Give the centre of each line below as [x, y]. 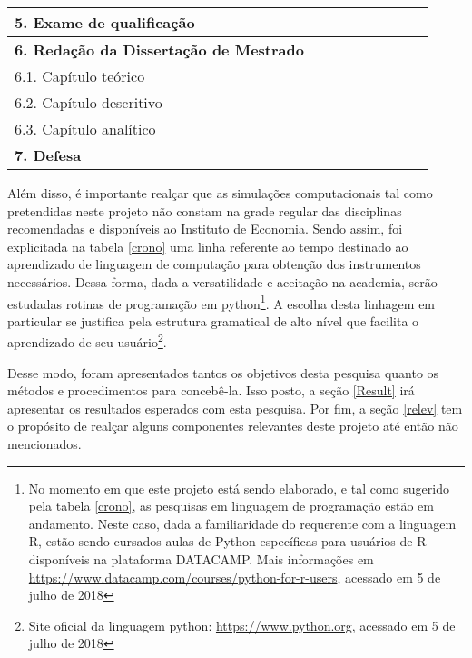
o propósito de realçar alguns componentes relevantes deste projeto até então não [233, 426]
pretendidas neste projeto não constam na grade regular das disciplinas [205, 210]
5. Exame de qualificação [105, 22]
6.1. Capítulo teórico [80, 76]
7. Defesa [48, 155]
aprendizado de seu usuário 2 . [87, 341]
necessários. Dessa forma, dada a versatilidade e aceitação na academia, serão [222, 281]
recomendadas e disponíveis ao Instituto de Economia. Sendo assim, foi [205, 229]
